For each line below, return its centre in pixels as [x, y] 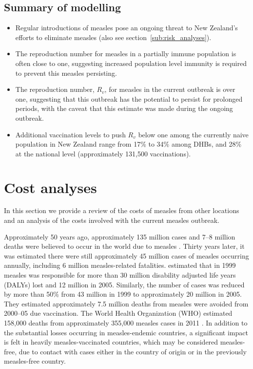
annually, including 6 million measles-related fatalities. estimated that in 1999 [120, 265]
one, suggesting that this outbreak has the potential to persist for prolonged [129, 98]
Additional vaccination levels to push [70, 134]
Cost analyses [50, 187]
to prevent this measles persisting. [66, 73]
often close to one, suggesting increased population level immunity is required [131, 63]
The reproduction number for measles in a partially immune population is [126, 54]
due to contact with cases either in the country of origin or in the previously [133, 351]
